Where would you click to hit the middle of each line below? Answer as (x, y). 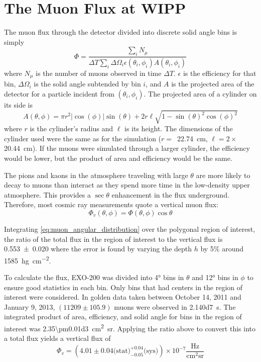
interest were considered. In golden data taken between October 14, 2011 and (123, 297)
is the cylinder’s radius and (72, 128)
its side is (18, 105)
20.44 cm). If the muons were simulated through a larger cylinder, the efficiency (127, 148)
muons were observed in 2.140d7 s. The (175, 306)
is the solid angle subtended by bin (87, 84)
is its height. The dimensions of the (179, 128)
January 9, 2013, (30, 306)
